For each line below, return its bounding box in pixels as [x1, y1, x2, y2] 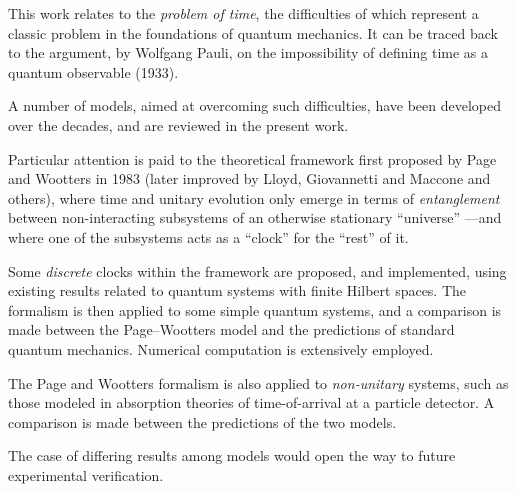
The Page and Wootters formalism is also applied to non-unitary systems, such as [8, 372, 509, 393]
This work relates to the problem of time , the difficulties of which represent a [8, 3, 479, 23]
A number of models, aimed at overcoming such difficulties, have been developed [8, 95, 501, 116]
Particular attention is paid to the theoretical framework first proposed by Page [8, 148, 497, 169]
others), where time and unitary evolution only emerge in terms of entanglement [8, 187, 500, 208]
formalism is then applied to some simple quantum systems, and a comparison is [8, 299, 502, 320]
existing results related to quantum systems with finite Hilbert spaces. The [8, 280, 467, 301]
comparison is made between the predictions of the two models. [8, 411, 397, 432]
